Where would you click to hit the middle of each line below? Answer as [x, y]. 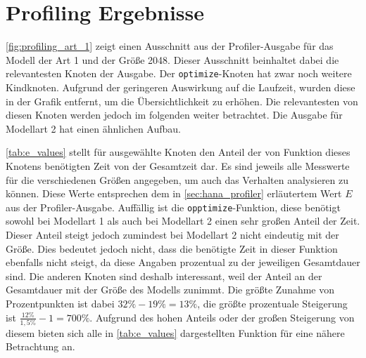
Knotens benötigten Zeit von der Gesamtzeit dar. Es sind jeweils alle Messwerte [178, 165]
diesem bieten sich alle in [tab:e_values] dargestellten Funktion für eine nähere [175, 332]
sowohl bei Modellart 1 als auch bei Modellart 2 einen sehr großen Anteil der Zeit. [183, 221]
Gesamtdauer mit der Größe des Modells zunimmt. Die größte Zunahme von [170, 290]
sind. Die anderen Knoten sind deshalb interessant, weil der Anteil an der [164, 276]
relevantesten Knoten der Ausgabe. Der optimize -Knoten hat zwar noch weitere [179, 73]
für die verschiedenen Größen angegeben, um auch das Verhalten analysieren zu [177, 179]
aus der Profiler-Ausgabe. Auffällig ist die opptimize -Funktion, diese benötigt [173, 207]
